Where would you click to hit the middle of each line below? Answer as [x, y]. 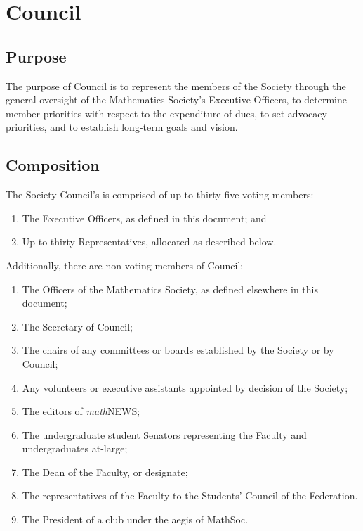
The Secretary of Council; [77, 326]
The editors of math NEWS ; [81, 411]
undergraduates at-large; [75, 448]
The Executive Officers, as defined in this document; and [144, 218]
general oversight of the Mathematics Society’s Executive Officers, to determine [176, 100]
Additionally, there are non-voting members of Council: [125, 265]
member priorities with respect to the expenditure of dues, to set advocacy [166, 113]
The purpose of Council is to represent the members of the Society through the [176, 85]
